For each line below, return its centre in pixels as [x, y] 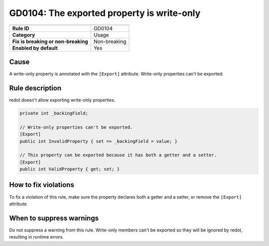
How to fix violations [42, 185]
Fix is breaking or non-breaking [50, 41]
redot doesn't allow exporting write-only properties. [62, 100]
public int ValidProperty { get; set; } [69, 169]
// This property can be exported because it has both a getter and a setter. [118, 155]
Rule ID [21, 28]
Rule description [35, 88]
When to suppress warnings [54, 218]
